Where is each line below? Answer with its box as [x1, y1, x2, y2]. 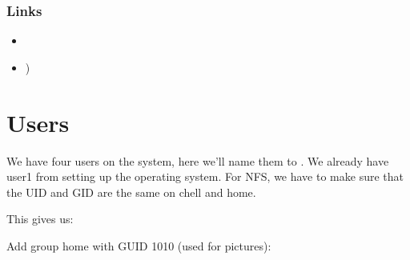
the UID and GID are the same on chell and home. [6, 183, 256, 200]
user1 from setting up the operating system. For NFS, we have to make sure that [6, 168, 404, 185]
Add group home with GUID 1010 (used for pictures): [6, 237, 271, 254]
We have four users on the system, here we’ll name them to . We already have [6, 152, 389, 169]
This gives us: [6, 210, 74, 227]
